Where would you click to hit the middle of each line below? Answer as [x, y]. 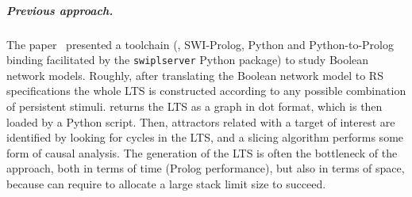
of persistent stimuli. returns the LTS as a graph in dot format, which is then [194, 106]
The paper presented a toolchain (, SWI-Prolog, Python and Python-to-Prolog [200, 44]
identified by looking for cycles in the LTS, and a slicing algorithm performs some [205, 137]
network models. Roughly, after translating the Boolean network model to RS [195, 75]
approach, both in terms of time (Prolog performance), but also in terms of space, [206, 168]
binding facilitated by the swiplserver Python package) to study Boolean [188, 60]
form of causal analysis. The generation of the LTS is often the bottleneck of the [202, 152]
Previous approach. [60, 10]
